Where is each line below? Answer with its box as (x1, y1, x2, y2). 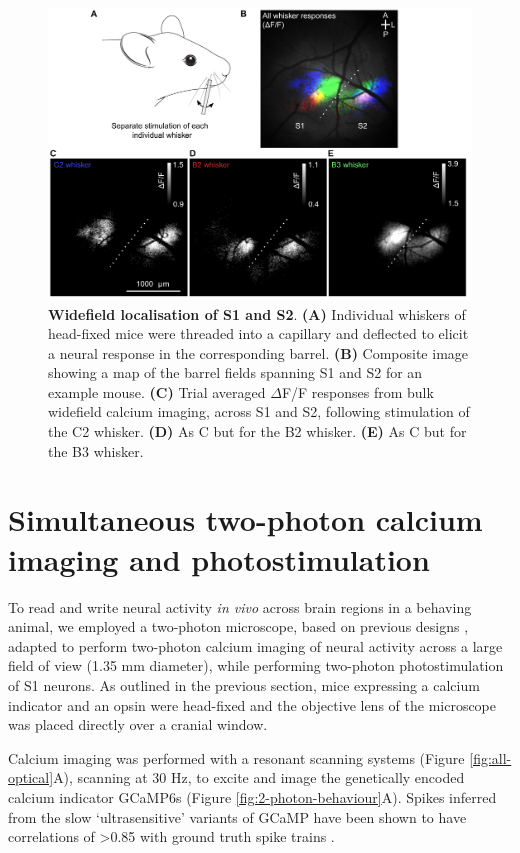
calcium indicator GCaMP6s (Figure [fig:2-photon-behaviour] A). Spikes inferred (8, 786, 497, 807)
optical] (8, 767, 54, 788)
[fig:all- (469, 747, 512, 768)
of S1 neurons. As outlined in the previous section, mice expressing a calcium (8, 674, 480, 695)
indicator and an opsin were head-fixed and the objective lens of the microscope (8, 694, 497, 715)
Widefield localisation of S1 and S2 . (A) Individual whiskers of (48, 303, 466, 324)
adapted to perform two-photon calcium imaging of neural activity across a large (8, 635, 503, 656)
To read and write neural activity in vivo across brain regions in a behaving (8, 596, 472, 617)
